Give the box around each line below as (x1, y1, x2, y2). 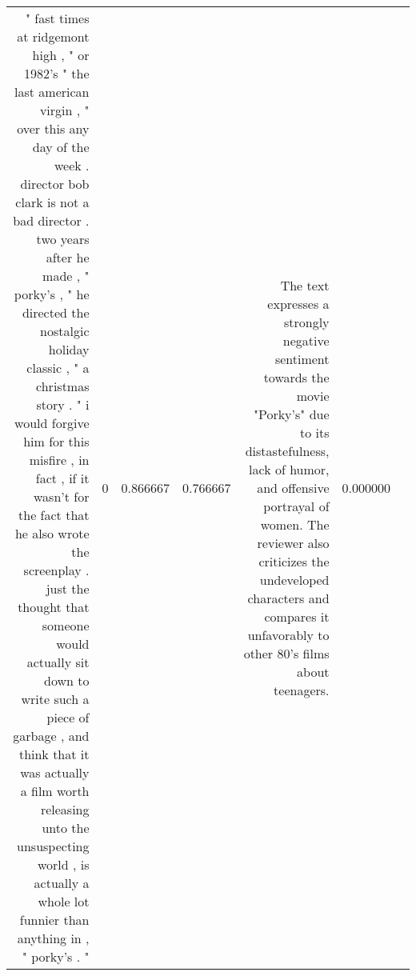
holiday (48, 340, 90, 358)
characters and (247, 588, 330, 607)
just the (46, 579, 90, 598)
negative (282, 330, 330, 350)
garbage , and (13, 726, 90, 745)
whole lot (38, 892, 90, 910)
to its (300, 422, 330, 442)
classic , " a (26, 358, 90, 377)
